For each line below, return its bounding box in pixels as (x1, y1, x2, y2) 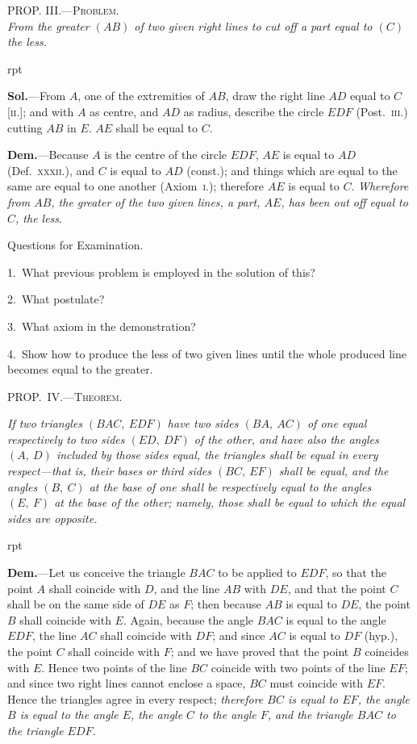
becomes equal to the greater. (7, 361, 153, 378)
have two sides (167, 415, 239, 432)
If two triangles (7, 415, 82, 432)
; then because (190, 596, 261, 612)
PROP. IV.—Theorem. (7, 387, 123, 404)
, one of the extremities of (77, 87, 205, 104)
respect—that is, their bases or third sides (7, 462, 211, 479)
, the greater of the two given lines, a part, (51, 193, 261, 210)
